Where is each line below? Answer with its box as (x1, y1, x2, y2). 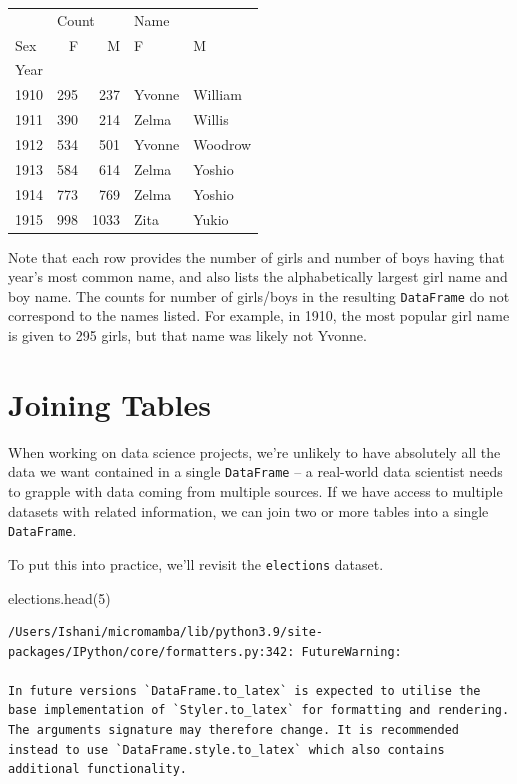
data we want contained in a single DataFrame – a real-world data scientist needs (8, 461, 503, 482)
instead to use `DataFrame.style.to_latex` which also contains (8, 742, 445, 757)
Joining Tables (8, 383, 211, 424)
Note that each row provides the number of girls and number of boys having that (8, 246, 505, 267)
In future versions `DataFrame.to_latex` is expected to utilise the (8, 683, 481, 698)
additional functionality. (8, 762, 187, 777)
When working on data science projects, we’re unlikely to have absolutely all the (8, 441, 501, 462)
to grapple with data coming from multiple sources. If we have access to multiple (8, 481, 503, 501)
